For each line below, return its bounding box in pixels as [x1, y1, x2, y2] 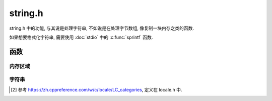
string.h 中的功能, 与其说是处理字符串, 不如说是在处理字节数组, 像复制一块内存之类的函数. [9, 25, 194, 31]
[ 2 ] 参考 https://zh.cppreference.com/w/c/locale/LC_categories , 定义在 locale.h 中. [11, 86, 182, 92]
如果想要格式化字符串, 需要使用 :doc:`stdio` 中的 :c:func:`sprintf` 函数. [9, 34, 153, 40]
